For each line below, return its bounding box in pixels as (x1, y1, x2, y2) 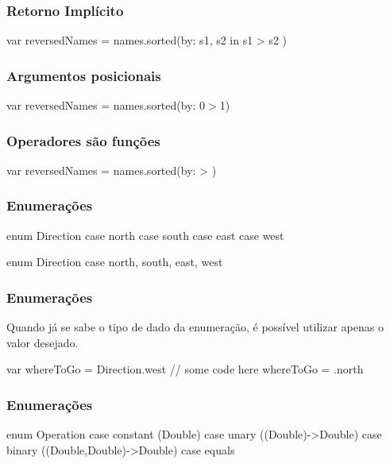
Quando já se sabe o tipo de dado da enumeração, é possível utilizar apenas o (6, 319, 384, 335)
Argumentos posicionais (6, 65, 161, 85)
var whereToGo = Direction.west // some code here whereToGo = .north (6, 361, 364, 377)
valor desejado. (6, 334, 79, 350)
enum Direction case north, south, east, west (6, 253, 223, 270)
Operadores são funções (6, 130, 160, 150)
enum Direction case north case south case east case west (6, 226, 284, 243)
